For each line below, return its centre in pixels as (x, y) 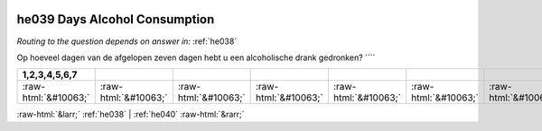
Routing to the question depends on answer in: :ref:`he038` (127, 41)
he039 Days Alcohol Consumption (116, 19)
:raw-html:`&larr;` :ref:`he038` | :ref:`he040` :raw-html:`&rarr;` (131, 114)
